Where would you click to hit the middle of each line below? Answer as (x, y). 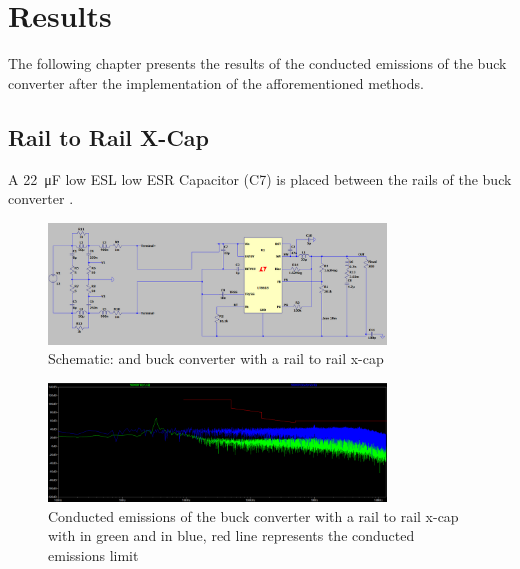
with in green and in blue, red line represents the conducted (231, 535)
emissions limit (93, 554)
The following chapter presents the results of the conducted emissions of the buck (257, 63)
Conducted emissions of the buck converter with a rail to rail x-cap (253, 515)
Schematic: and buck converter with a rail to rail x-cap (216, 358)
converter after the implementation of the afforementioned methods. (216, 82)
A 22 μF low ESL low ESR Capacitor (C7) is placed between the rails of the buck (260, 178)
